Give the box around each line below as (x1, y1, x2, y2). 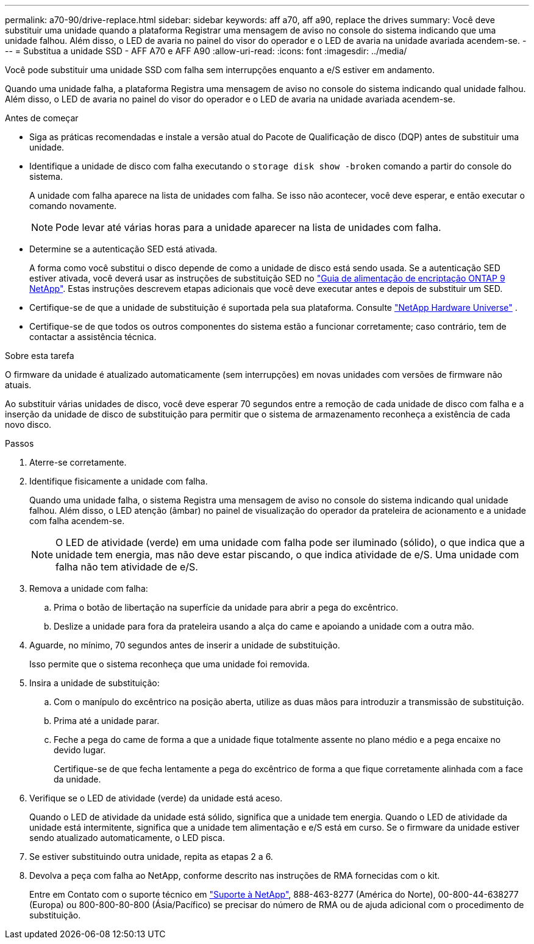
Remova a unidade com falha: (29, 583, 148, 594)
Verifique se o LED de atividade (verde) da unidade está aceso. (29, 793, 283, 803)
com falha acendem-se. (29, 516, 125, 526)
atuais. (5, 380, 32, 390)
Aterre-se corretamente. (29, 457, 127, 467)
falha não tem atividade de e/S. (55, 561, 198, 573)
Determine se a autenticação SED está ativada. (29, 244, 218, 254)
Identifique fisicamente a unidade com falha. (29, 476, 208, 486)
